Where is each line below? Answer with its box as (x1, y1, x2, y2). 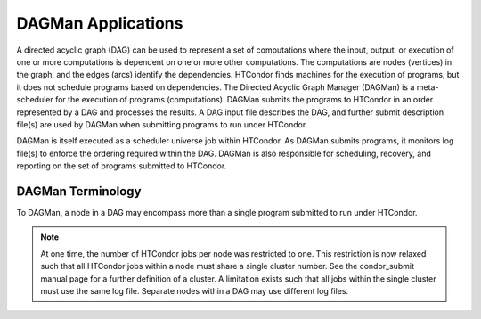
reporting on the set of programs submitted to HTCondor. (16, 160, 227, 171)
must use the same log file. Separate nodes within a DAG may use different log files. (40, 285, 349, 296)
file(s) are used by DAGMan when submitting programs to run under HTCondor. (16, 119, 308, 129)
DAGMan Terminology (16, 184, 142, 199)
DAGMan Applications (16, 13, 183, 33)
